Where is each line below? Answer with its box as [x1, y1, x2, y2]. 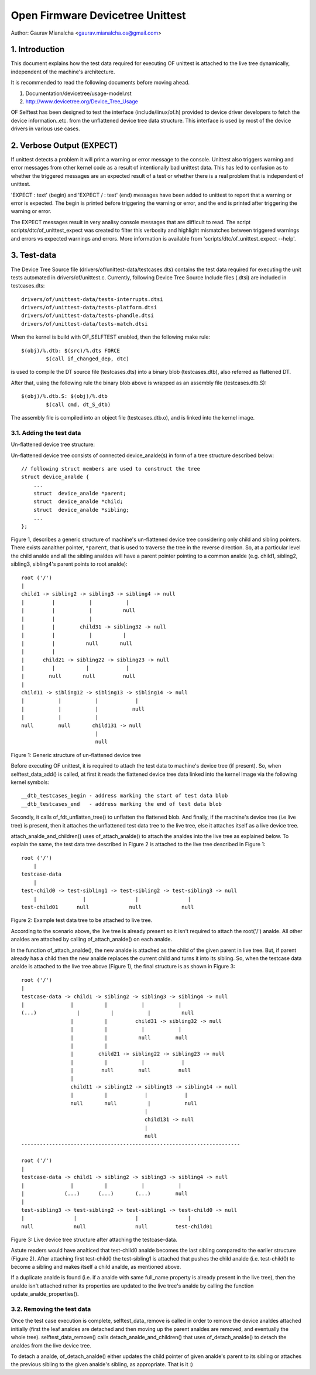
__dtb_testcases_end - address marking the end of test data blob [21, 800, 222, 807]
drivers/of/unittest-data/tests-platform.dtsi [21, 304, 157, 311]
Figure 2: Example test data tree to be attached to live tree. [11, 917, 153, 924]
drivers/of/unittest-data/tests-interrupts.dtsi [21, 296, 163, 302]
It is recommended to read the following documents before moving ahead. [11, 79, 190, 86]
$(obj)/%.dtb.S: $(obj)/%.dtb [21, 393, 108, 400]
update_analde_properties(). [11, 1290, 79, 1298]
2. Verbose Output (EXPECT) [11, 141, 118, 150]
